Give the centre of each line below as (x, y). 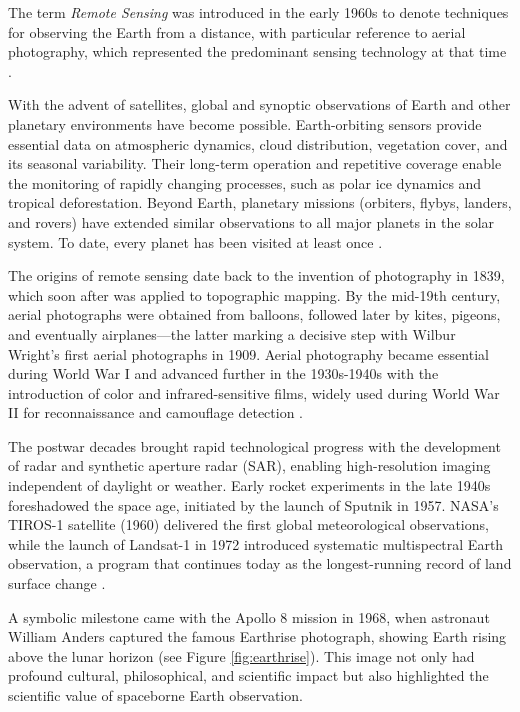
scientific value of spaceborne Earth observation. (155, 695)
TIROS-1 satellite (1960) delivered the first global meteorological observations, (248, 524)
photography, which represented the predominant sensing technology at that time (257, 51)
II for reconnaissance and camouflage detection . (156, 412)
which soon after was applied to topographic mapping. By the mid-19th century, (254, 294)
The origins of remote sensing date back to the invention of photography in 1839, (256, 275)
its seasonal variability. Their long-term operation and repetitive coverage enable (255, 163)
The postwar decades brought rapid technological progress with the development (254, 445)
